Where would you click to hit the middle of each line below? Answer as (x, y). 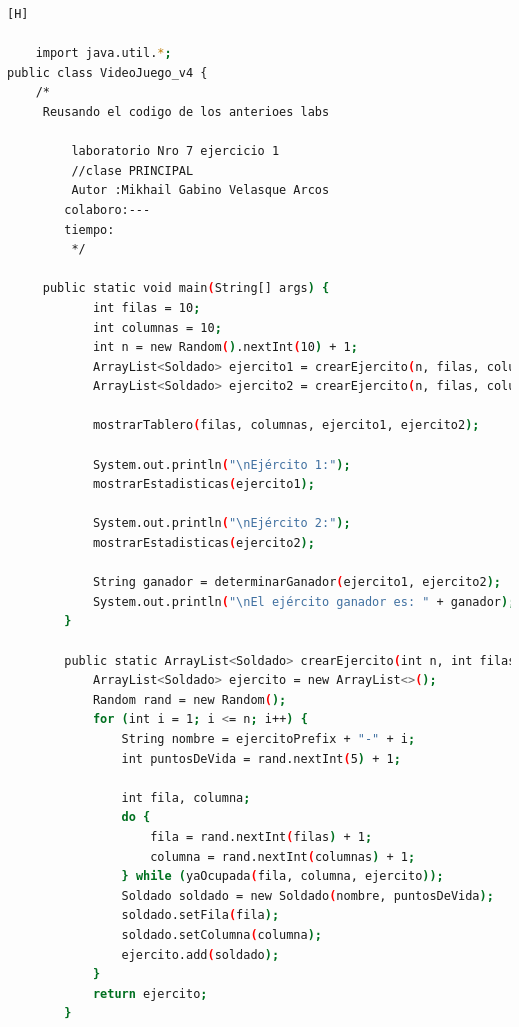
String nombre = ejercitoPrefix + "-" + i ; (268, 738)
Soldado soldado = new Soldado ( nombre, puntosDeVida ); (307, 895)
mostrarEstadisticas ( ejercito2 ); (203, 543)
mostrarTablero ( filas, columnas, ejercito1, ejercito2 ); (286, 425)
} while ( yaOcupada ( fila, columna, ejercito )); (282, 876)
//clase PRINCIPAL (132, 170)
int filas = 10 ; (146, 307)
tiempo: (89, 229)
